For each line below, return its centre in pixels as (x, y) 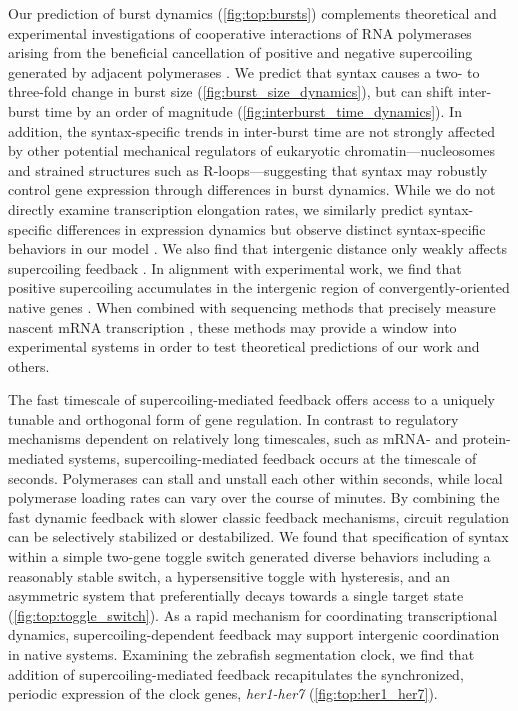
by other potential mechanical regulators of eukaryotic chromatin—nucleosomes (251, 150)
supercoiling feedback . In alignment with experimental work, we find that (235, 267)
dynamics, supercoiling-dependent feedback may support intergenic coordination (254, 634)
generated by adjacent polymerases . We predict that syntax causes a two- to (244, 71)
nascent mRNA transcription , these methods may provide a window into (232, 326)
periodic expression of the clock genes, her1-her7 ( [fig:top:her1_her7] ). (223, 693)
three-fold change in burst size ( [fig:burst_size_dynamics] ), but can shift (231, 91)
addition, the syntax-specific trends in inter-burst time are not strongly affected (252, 130)
